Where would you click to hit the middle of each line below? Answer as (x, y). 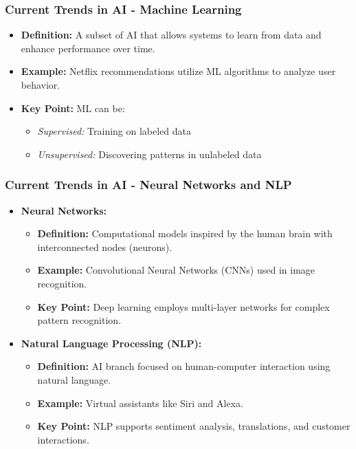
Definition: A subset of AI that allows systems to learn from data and (171, 35)
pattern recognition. (79, 320)
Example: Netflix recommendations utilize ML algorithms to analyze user (178, 71)
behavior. (41, 85)
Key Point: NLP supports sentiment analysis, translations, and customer (194, 426)
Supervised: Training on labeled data (114, 131)
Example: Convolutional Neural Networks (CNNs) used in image (176, 270)
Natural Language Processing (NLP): (111, 343)
